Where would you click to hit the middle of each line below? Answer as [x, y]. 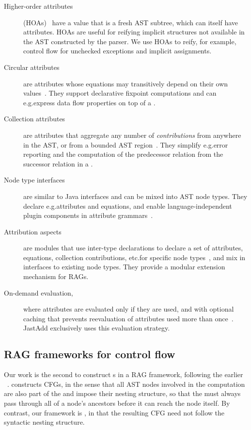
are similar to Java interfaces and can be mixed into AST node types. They [135, 196]
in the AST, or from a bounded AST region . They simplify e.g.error [126, 144]
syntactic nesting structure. [44, 422]
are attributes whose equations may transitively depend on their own [126, 83]
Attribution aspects [33, 231]
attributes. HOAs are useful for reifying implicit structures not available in [134, 32]
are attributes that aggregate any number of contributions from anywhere [132, 135]
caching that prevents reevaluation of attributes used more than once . [128, 318]
